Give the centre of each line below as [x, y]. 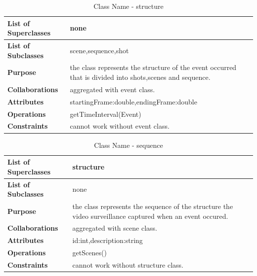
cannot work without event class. [120, 126]
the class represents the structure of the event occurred [153, 67]
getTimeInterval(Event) [106, 114]
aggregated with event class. [112, 89]
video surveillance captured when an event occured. [150, 216]
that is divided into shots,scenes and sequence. [140, 77]
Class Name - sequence [128, 145]
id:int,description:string [107, 240]
